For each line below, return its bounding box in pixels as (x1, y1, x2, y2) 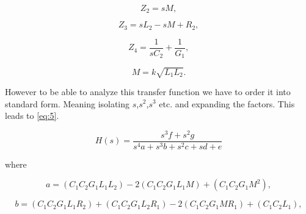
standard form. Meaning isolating (5, 97, 130, 110)
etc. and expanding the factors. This (159, 97, 295, 110)
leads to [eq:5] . (5, 109, 59, 122)
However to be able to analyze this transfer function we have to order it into (5, 85, 291, 98)
